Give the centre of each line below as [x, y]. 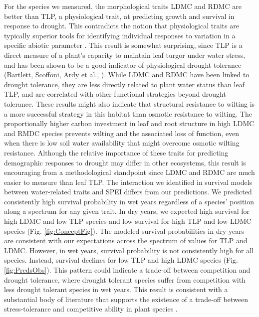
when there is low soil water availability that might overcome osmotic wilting [122, 143]
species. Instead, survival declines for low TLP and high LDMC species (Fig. [121, 260]
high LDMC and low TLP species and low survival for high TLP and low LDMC [128, 221]
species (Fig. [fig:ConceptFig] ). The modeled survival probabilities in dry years [124, 231]
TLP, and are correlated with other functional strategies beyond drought [115, 94]
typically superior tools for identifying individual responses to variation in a [120, 35]
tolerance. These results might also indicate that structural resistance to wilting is [129, 103]
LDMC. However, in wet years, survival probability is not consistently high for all [129, 250]
